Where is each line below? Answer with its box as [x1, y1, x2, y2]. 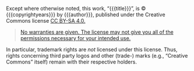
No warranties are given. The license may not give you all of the [20, 29, 174, 35]
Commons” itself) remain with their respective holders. [6, 58, 137, 65]
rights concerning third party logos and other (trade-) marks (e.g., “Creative [6, 52, 188, 59]
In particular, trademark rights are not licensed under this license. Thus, [6, 46, 178, 53]
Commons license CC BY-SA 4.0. [6, 17, 86, 24]
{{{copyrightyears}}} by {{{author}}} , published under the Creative [6, 11, 165, 18]
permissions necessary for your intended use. [20, 35, 131, 41]
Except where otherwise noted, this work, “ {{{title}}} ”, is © [6, 5, 146, 12]
